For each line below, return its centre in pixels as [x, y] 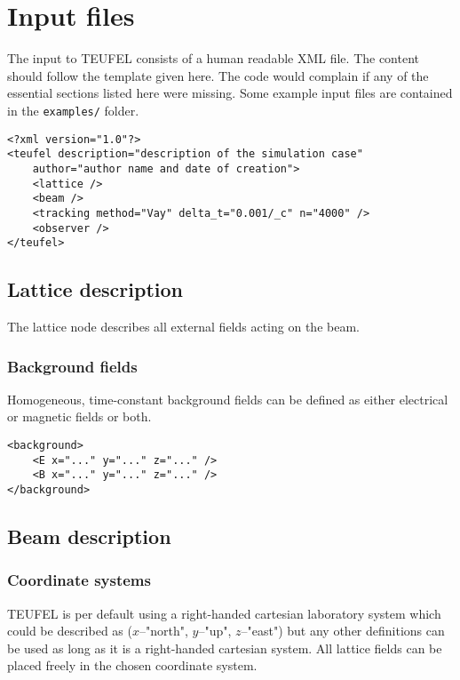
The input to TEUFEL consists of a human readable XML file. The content [214, 58]
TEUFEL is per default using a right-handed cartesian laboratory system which [224, 613]
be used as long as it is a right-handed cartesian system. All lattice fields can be [225, 648]
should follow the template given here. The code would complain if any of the [218, 75]
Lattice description [95, 289]
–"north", [163, 631]
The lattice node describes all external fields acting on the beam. [183, 327]
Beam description [89, 536]
